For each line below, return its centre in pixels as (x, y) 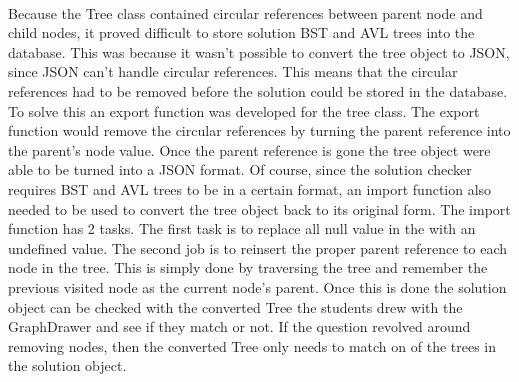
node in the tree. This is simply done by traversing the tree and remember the (248, 267)
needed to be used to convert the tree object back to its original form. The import (259, 208)
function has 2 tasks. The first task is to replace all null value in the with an (242, 228)
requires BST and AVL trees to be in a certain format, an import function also (250, 188)
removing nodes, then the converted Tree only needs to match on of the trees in (252, 345)
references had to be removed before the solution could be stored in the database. (258, 90)
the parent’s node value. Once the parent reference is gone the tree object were (249, 149)
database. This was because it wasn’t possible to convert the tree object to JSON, (259, 51)
